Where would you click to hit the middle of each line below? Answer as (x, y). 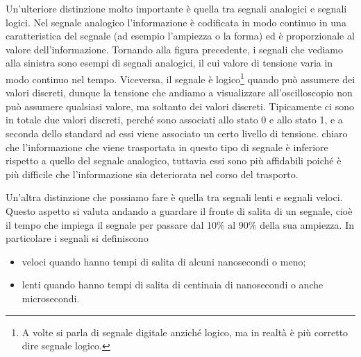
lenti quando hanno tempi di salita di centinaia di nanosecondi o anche (173, 285)
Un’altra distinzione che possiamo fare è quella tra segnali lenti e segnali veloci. (174, 197)
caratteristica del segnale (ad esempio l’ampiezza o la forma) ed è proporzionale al (180, 36)
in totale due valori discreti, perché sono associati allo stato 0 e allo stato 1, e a (174, 120)
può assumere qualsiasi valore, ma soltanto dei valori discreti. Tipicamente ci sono (180, 106)
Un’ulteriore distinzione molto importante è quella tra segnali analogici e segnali (176, 8)
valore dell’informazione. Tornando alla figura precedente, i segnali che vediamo (175, 49)
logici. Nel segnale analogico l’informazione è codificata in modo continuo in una (176, 22)
